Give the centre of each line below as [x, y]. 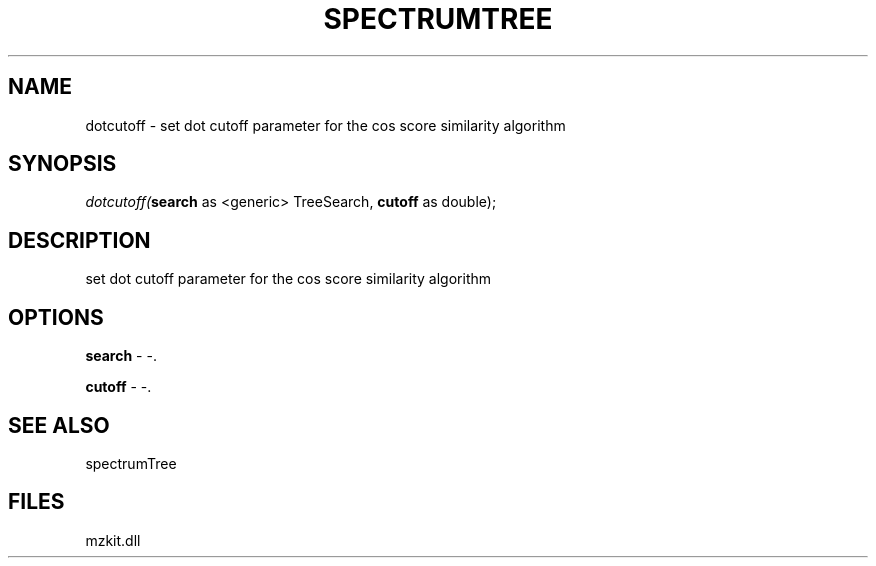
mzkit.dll [113, 540]
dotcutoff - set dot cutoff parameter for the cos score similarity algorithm [325, 125]
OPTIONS [56, 317]
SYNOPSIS [62, 164]
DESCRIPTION [79, 240]
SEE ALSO [59, 425]
